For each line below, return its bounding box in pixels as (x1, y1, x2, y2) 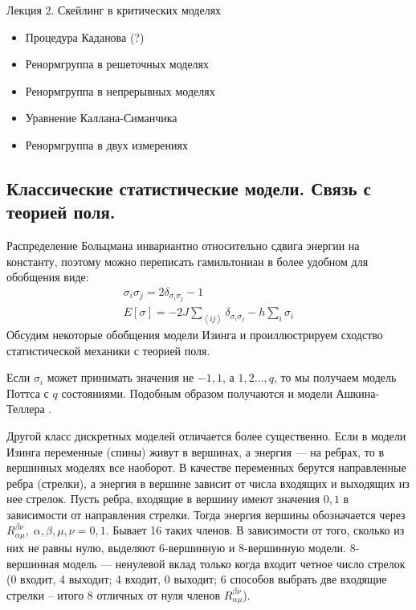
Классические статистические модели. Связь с (6, 175, 371, 200)
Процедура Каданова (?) (25, 28, 145, 45)
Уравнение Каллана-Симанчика (25, 109, 177, 126)
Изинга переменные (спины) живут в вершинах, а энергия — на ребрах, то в (6, 443, 385, 460)
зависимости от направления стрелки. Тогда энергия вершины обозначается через (6, 506, 406, 522)
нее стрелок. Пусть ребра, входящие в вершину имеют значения (6, 490, 320, 507)
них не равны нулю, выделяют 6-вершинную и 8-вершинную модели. (6, 538, 346, 555)
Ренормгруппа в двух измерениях (25, 136, 188, 153)
